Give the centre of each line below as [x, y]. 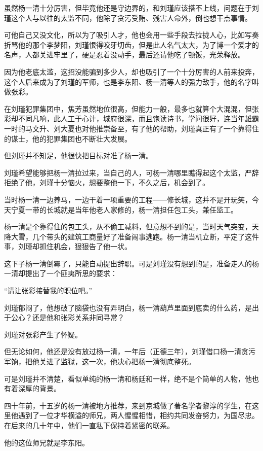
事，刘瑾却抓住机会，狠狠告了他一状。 [68, 246]
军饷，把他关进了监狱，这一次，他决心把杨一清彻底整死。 [100, 361]
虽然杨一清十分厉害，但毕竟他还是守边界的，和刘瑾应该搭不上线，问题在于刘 [131, 8]
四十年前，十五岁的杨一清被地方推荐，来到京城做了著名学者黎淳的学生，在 [128, 405]
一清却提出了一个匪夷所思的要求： [61, 273]
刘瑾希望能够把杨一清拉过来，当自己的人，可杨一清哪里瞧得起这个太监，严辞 [131, 172]
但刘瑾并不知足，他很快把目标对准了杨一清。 [78, 155]
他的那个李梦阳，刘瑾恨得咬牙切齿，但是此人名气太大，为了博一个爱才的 [138, 44]
